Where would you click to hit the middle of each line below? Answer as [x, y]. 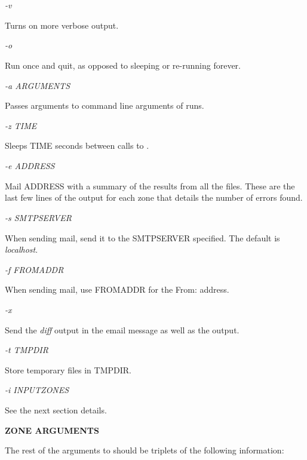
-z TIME [21, 125]
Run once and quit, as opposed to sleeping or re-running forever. [123, 65]
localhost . [22, 249]
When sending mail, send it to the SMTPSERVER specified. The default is [142, 237]
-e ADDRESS [30, 165]
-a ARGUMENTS [38, 85]
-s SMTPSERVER [38, 217]
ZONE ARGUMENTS [52, 430]
